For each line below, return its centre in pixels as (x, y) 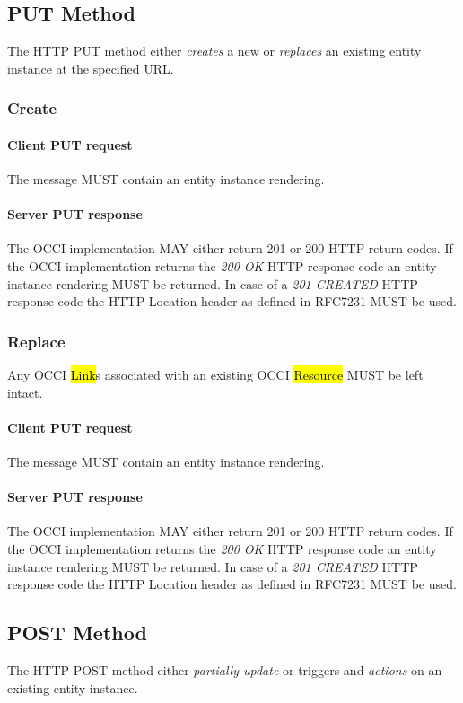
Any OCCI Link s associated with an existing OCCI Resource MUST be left (215, 375)
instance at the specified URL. (91, 68)
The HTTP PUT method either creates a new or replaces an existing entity (214, 51)
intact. (25, 392)
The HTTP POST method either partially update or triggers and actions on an (225, 669)
